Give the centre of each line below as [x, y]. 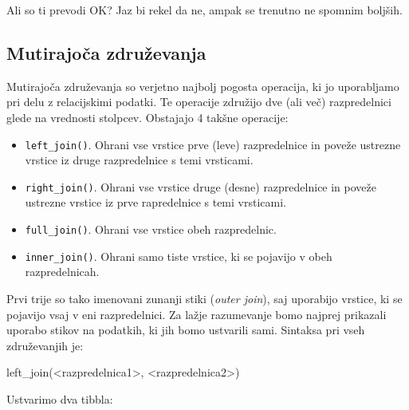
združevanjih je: [45, 345]
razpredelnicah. [62, 272]
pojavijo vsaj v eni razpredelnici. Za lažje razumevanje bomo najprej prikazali [197, 314]
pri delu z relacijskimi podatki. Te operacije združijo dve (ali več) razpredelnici [199, 102]
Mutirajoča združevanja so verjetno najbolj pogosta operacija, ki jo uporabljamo [203, 86]
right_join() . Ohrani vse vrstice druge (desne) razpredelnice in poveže [201, 186]
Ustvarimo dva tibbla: [60, 398]
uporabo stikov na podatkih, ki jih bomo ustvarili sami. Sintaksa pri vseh [186, 330]
